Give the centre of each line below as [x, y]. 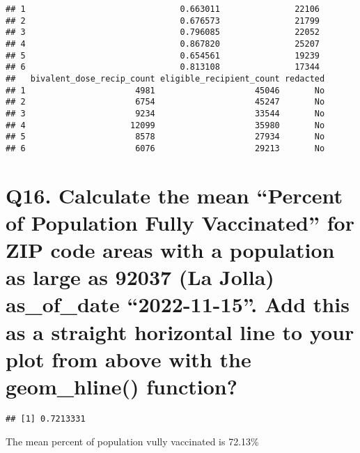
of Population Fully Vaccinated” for [180, 222]
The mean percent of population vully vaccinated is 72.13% [132, 441]
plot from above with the [128, 359]
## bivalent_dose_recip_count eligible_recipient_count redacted [165, 78]
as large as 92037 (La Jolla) [140, 277]
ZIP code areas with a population [170, 250]
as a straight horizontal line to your [180, 331]
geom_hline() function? [122, 386]
